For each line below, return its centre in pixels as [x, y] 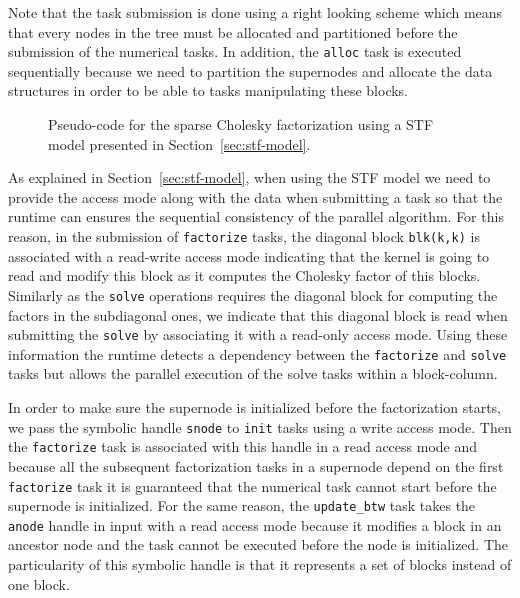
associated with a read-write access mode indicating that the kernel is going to [249, 255]
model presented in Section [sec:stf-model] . [179, 143]
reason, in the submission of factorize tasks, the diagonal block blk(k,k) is [244, 236]
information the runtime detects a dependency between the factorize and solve [257, 353]
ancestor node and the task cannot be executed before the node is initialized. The [258, 544]
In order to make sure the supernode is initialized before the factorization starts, [254, 407]
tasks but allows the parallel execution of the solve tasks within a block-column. [253, 373]
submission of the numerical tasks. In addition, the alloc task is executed [235, 51]
